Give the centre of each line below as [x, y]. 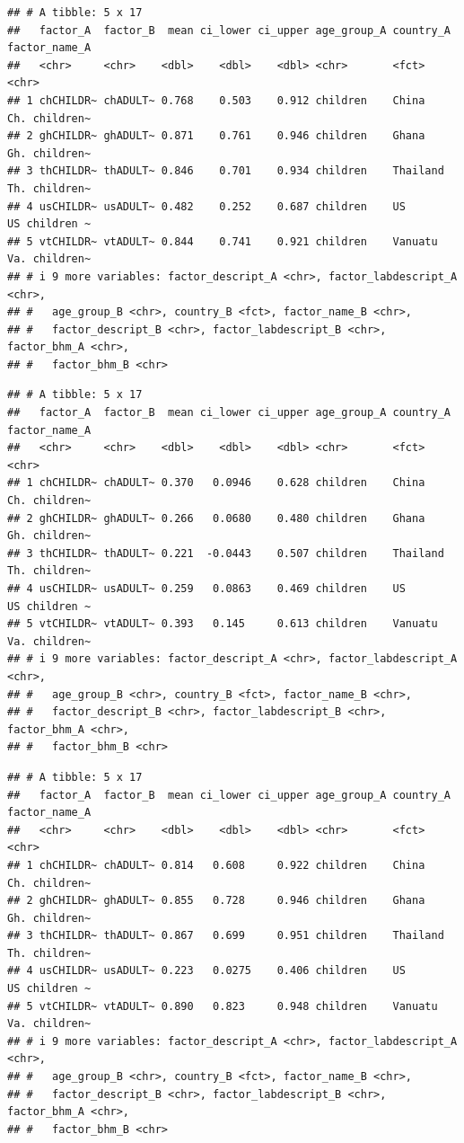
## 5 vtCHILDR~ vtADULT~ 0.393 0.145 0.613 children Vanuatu [223, 624]
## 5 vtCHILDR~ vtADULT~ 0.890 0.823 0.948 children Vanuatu [223, 1006]
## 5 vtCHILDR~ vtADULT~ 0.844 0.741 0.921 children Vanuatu [223, 241]
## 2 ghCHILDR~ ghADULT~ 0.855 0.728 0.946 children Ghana [216, 901]
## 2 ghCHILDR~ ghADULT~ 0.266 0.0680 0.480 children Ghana [216, 518]
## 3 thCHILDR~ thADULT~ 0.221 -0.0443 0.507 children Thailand [226, 553]
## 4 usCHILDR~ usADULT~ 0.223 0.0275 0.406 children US [206, 971]
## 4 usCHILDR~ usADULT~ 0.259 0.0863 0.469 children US [206, 589]
